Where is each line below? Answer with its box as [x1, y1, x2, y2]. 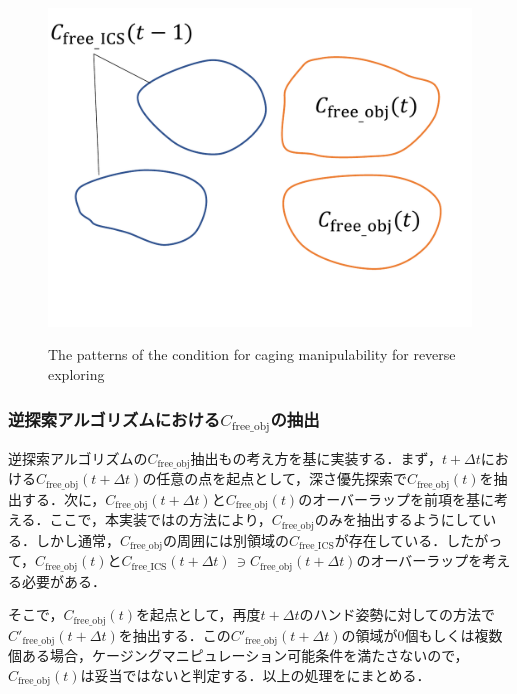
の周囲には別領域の [162, 529, 289, 550]
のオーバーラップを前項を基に [298, 488, 495, 509]
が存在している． [334, 529, 447, 550]
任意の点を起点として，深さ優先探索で [156, 468, 407, 489]
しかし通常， [35, 529, 120, 550]
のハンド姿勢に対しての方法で [299, 604, 496, 625]
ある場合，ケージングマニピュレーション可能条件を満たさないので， [21, 645, 469, 666]
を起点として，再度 [135, 604, 261, 625]
